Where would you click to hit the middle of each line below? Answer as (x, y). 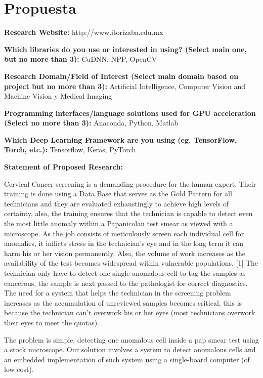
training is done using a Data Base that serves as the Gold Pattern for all (118, 194)
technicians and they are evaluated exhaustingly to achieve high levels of (116, 203)
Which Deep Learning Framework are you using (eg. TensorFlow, (121, 139)
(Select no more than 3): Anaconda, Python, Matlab (91, 123)
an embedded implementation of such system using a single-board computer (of (127, 359)
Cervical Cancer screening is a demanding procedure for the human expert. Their (130, 183)
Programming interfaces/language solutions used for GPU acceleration (130, 113)
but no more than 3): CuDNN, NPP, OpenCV (81, 59)
